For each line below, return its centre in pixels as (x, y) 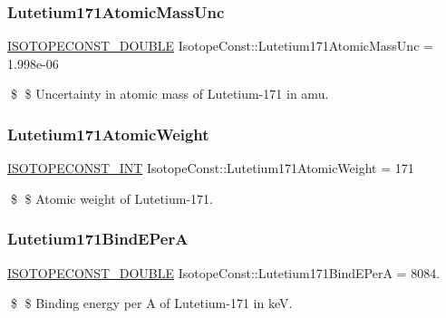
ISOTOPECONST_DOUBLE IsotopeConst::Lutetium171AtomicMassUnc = (220, 46)
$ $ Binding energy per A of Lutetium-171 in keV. (151, 303)
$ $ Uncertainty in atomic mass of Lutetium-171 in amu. (170, 94)
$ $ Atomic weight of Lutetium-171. (111, 198)
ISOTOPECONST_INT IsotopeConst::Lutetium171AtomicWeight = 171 (211, 168)
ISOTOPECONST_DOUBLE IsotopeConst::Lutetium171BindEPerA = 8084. (224, 272)
